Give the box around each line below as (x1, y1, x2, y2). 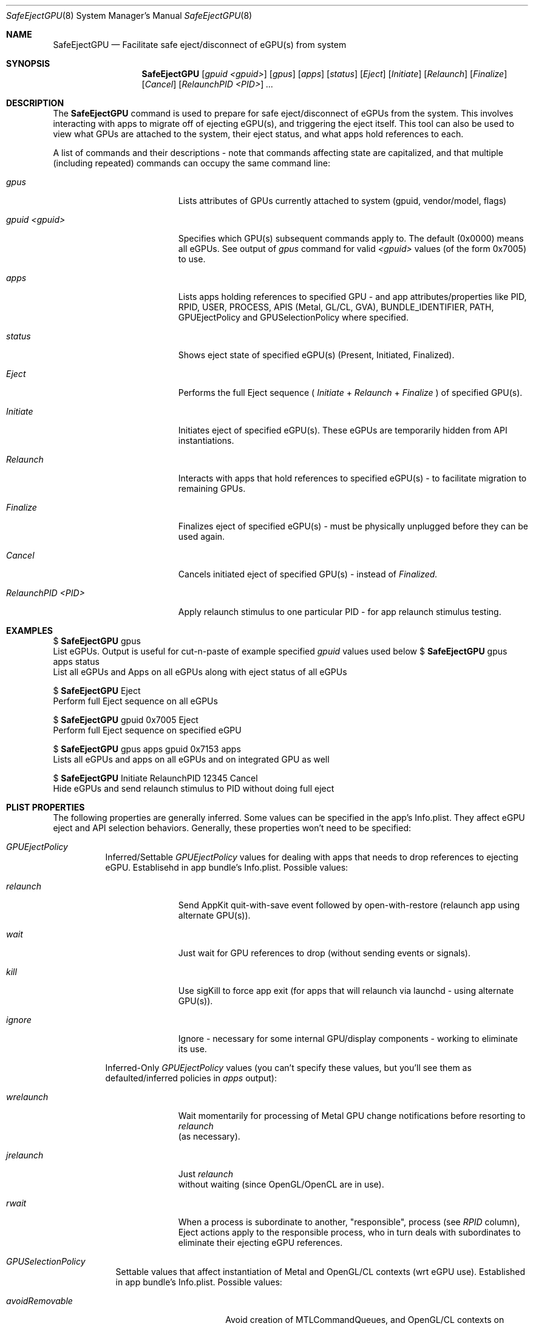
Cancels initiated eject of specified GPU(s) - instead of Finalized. (178, 569, 438, 579)
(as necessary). (178, 1131, 240, 1141)
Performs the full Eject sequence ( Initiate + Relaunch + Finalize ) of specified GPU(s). (178, 387, 523, 398)
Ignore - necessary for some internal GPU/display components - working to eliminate (178, 1033, 518, 1044)
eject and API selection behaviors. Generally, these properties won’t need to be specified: (53, 823, 412, 833)
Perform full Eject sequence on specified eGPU (53, 725, 242, 735)
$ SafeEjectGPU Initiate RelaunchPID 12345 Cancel (53, 773, 258, 783)
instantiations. (178, 435, 234, 446)
